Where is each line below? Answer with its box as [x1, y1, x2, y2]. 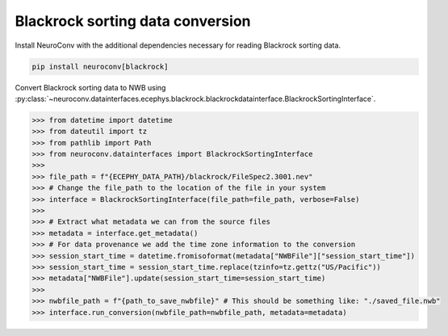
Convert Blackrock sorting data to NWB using [15, 82, 166, 92]
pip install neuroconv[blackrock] [31, 61, 169, 71]
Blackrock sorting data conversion [15, 12, 251, 30]
